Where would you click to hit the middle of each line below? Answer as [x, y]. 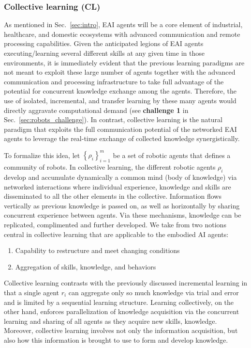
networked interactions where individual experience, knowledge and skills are [118, 186]
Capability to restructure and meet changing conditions [97, 250]
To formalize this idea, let [42, 155]
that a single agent [32, 292]
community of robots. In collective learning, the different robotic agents [110, 167]
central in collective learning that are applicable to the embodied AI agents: [116, 234]
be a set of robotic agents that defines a [172, 155]
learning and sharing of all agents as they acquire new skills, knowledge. [111, 321]
